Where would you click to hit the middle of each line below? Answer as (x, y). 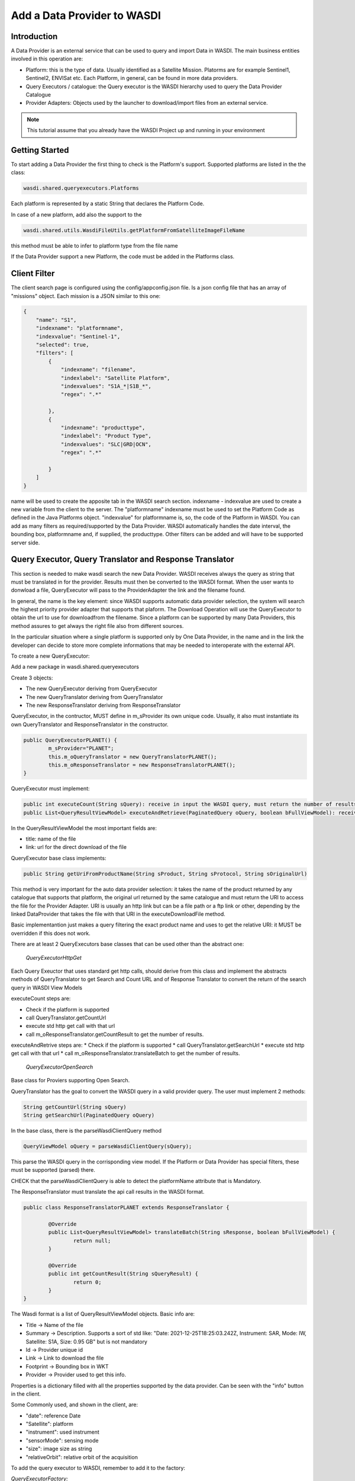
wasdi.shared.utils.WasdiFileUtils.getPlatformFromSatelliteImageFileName (134, 230)
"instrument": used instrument (63, 1432)
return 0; (87, 1282)
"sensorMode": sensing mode (62, 1440)
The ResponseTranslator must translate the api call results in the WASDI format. (108, 1192)
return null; (92, 1240)
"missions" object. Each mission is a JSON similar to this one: (86, 296)
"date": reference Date (53, 1415)
